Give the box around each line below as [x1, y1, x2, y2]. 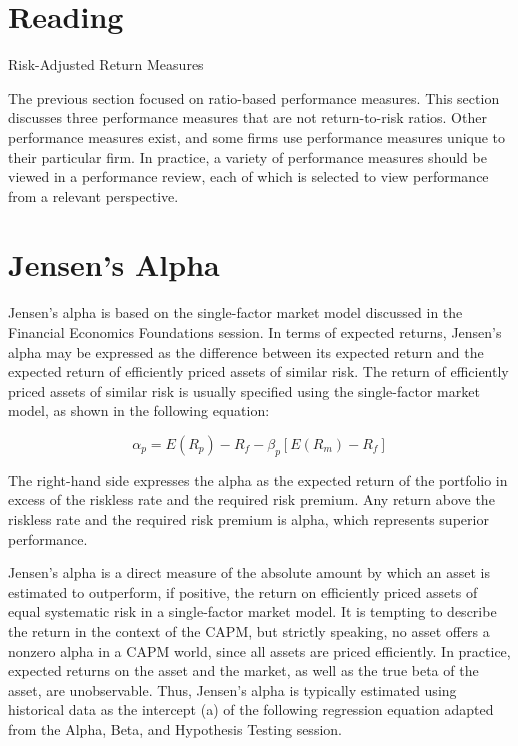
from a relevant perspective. [8, 185, 179, 206]
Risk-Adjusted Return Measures [8, 54, 204, 75]
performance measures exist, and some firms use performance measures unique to [8, 126, 506, 147]
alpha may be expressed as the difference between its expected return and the [8, 341, 484, 362]
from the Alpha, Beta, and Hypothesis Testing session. [8, 718, 342, 739]
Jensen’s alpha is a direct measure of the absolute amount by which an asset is [8, 562, 490, 583]
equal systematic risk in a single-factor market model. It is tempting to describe [8, 601, 497, 622]
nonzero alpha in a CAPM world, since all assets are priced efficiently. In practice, [8, 640, 511, 661]
